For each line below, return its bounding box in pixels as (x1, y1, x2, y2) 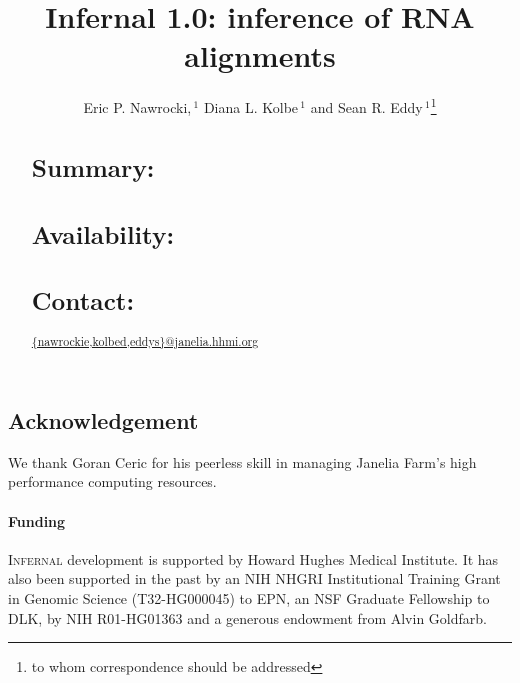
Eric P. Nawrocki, (83, 96, 192, 117)
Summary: (31, 149, 155, 184)
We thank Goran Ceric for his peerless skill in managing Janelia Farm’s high (8, 451, 477, 472)
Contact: (31, 283, 135, 318)
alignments (184, 35, 336, 76)
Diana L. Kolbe (203, 96, 299, 117)
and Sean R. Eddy (310, 96, 423, 117)
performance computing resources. (8, 471, 217, 492)
